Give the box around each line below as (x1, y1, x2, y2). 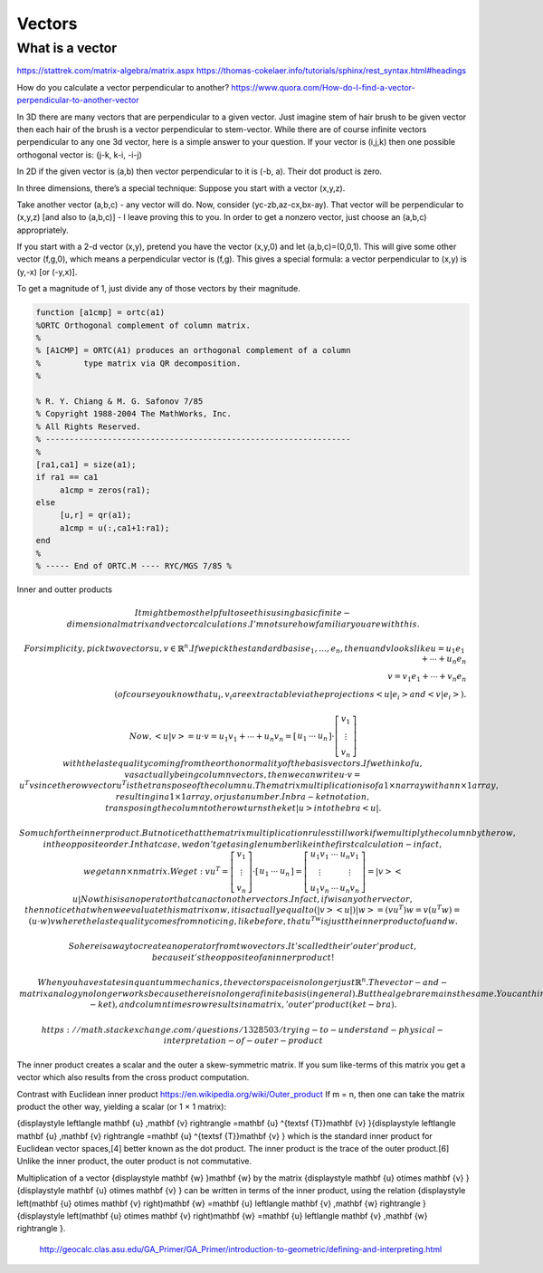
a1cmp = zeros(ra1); (59, 484, 151, 495)
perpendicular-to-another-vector (16, 95, 139, 106)
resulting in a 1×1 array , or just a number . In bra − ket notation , (115, 791, 370, 801)
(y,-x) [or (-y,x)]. (16, 266, 78, 277)
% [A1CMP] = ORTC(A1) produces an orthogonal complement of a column (35, 345, 351, 356)
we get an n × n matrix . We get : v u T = (82, 865, 229, 876)
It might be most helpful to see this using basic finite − (134, 608, 351, 618)
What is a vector (16, 40, 118, 56)
